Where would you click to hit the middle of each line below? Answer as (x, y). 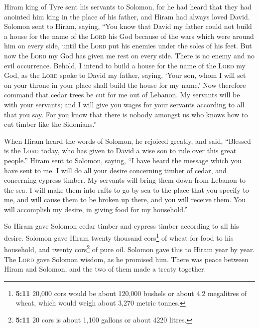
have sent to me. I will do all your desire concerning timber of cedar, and (115, 170)
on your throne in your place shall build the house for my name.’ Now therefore (125, 85)
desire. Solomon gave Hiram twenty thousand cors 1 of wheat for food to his (119, 237)
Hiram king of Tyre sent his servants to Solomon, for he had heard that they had (128, 6)
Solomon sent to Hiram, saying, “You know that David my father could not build (128, 26)
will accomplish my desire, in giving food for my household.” (96, 209)
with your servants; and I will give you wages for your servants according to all (124, 104)
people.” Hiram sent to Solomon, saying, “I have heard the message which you (123, 160)
